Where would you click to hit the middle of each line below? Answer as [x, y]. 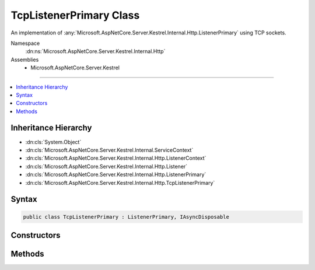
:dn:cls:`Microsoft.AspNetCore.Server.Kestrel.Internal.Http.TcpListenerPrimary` [120, 183]
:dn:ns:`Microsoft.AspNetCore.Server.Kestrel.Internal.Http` [95, 51]
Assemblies [25, 59]
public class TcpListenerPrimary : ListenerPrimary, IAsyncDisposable [126, 217]
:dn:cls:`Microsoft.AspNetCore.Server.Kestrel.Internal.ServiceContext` [109, 150]
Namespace [25, 43]
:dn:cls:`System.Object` [53, 142]
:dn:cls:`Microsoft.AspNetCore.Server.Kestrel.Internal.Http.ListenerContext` [116, 158]
